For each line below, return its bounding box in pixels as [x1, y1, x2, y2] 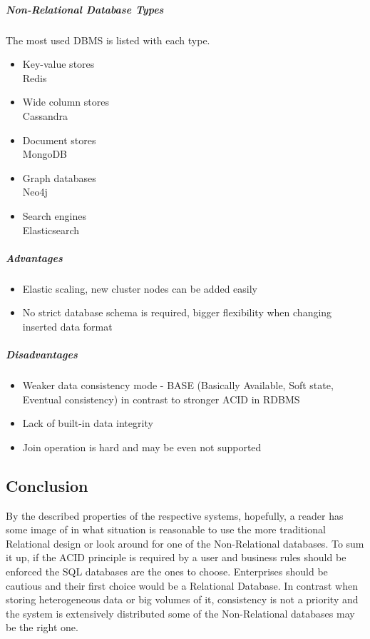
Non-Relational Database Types [6, 1, 164, 16]
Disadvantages [6, 347, 78, 362]
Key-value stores [22, 56, 95, 71]
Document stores [22, 132, 96, 147]
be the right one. [6, 620, 78, 635]
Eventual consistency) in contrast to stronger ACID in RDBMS [22, 391, 300, 406]
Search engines [22, 208, 86, 223]
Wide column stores [22, 94, 109, 109]
